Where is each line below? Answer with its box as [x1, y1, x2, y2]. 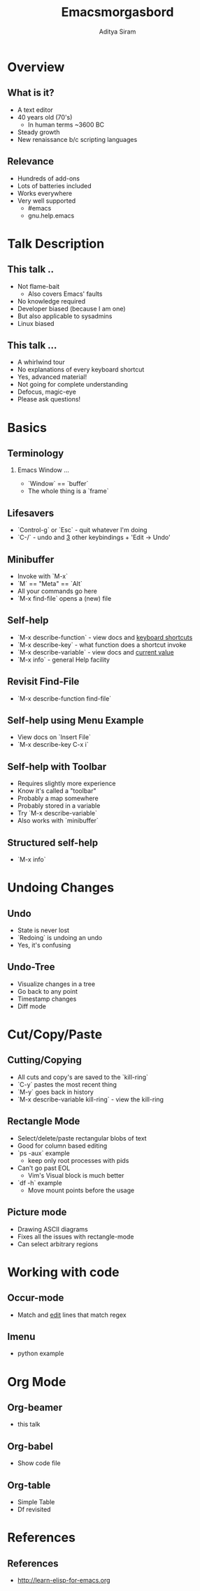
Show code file [17, 1459, 61, 1467]
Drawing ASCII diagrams [17, 1225, 89, 1233]
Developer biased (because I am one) [17, 304, 126, 313]
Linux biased [17, 319, 55, 327]
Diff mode [17, 1001, 47, 1011]
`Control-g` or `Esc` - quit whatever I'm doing [17, 526, 148, 534]
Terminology [7, 447, 64, 459]
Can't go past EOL [17, 1164, 71, 1172]
